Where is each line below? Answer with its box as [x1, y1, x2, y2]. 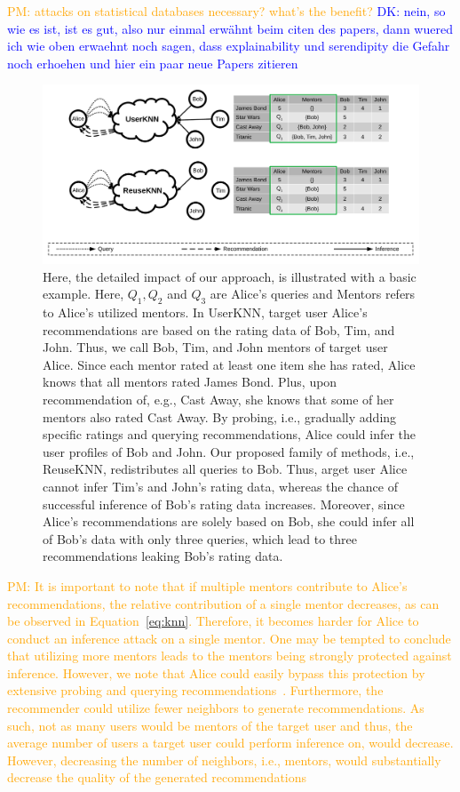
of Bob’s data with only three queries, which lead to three [43, 529, 357, 548]
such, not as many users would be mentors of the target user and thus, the [7, 716, 413, 734]
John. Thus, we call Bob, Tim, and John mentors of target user [43, 338, 388, 356]
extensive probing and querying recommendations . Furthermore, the [7, 681, 384, 700]
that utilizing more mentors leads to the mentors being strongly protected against [7, 646, 452, 665]
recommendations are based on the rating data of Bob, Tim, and [43, 320, 395, 339]
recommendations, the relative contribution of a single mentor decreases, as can [7, 594, 440, 612]
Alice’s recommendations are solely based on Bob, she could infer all [43, 512, 415, 531]
